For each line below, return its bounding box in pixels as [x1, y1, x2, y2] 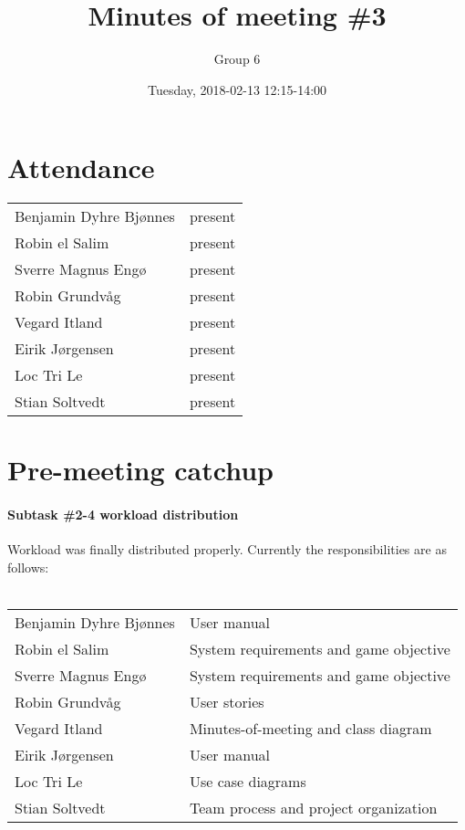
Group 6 [213, 49, 261, 68]
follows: [7, 558, 49, 577]
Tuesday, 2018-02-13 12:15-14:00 [147, 79, 327, 99]
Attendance [7, 149, 155, 186]
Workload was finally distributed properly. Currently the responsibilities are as [7, 540, 447, 559]
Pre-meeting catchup [7, 451, 274, 489]
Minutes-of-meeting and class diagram [189, 718, 432, 740]
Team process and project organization [189, 797, 438, 819]
